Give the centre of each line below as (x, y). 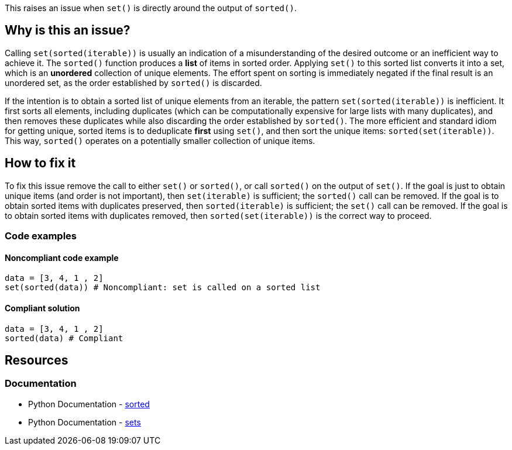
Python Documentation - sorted (89, 404)
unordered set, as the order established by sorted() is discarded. (133, 83)
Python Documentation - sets (85, 422)
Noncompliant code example (62, 257)
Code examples (41, 236)
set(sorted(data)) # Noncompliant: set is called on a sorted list (163, 288)
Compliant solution (42, 308)
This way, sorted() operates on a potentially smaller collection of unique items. (160, 140)
